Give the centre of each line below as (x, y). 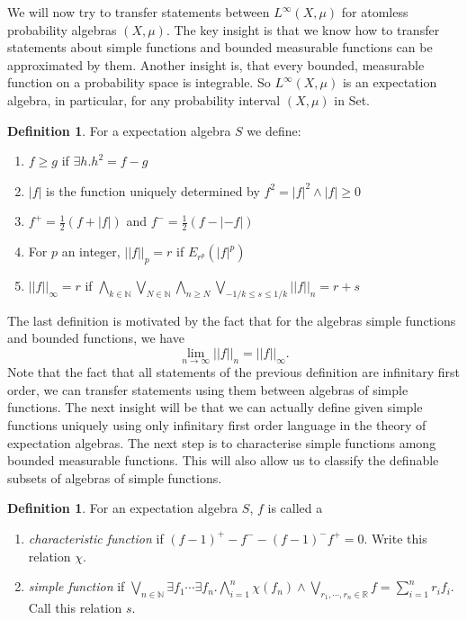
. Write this (395, 538)
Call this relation (75, 608)
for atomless (375, 12)
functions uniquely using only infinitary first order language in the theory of (217, 424)
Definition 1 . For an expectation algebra (123, 508)
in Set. (352, 99)
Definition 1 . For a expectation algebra (119, 130)
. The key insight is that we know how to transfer (303, 29)
